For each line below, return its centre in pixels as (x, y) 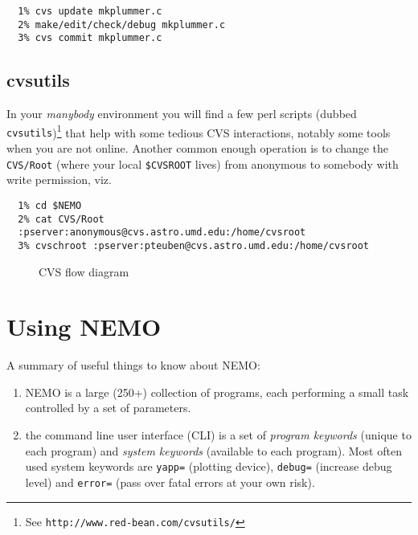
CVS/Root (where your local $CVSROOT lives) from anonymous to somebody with (203, 163)
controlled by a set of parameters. (108, 408)
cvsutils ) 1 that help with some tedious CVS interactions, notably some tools (199, 131)
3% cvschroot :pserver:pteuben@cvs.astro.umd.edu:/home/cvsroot (194, 245)
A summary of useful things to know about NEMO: (133, 365)
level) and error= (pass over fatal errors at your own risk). (170, 482)
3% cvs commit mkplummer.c (90, 38)
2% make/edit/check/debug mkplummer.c (122, 25)
